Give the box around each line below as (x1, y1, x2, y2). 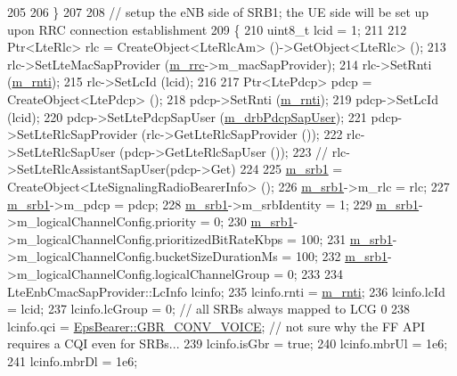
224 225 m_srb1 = (240, 159, 343, 178)
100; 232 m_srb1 (295, 247, 388, 266)
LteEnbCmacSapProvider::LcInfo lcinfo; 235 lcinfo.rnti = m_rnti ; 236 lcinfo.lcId (7, 282, 445, 300)
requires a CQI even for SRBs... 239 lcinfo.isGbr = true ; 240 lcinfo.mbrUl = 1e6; (7, 334, 448, 353)
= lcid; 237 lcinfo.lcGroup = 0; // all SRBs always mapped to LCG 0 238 (7, 299, 411, 318)
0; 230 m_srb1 (214, 212, 294, 231)
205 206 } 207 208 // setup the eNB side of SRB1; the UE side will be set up (7, 3, 429, 20)
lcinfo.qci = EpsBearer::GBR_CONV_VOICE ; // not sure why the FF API (7, 316, 426, 335)
